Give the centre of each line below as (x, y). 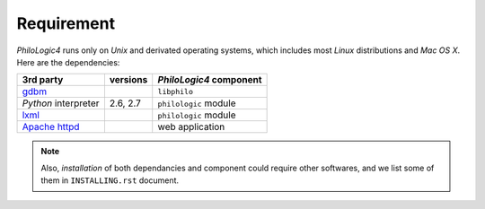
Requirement (66, 23)
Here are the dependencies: (68, 62)
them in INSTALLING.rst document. (110, 180)
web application (191, 127)
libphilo (175, 91)
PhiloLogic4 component (210, 80)
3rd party (43, 80)
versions (128, 80)
